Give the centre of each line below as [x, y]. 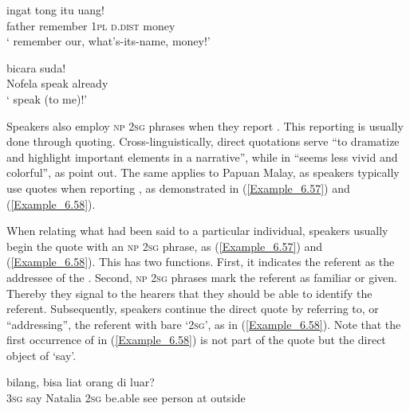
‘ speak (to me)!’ [47, 98]
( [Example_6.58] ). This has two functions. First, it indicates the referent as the [201, 262]
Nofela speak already [57, 83]
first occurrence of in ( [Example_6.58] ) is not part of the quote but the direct [196, 340]
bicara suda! [36, 67]
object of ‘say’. [41, 355]
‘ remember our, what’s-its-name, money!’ [108, 41]
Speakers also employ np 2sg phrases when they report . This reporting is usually [205, 125]
